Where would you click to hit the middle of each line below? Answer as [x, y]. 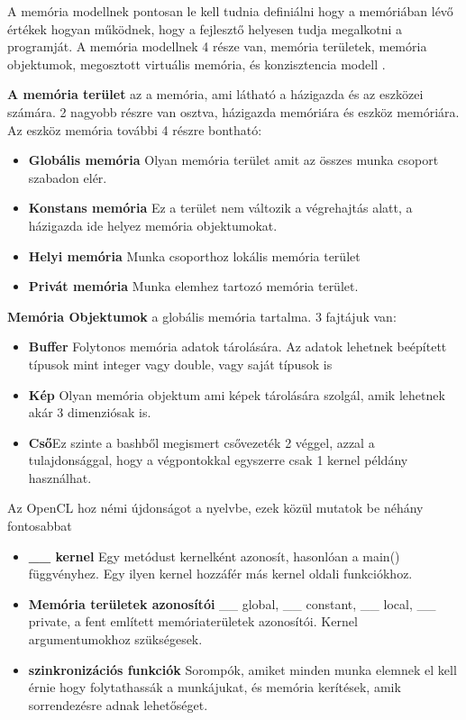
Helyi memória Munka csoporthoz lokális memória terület [194, 255]
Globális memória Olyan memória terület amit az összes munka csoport [233, 160]
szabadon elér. [68, 177]
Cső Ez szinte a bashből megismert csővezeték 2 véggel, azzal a [201, 442]
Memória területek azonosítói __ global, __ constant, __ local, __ [232, 603]
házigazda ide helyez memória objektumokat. [153, 225]
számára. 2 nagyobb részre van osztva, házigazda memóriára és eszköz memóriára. [233, 111]
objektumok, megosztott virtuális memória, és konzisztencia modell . [196, 64]
